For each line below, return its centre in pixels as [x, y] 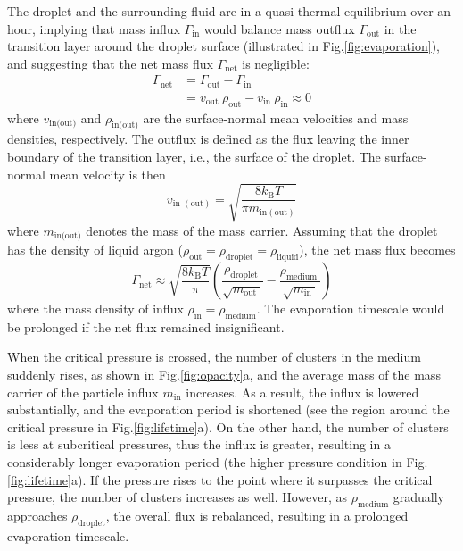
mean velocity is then [107, 174]
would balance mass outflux [279, 28]
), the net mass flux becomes [377, 250]
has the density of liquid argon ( [95, 250]
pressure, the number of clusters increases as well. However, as [178, 497]
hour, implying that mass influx [94, 28]
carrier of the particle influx [83, 392]
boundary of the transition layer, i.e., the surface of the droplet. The [194, 157]
